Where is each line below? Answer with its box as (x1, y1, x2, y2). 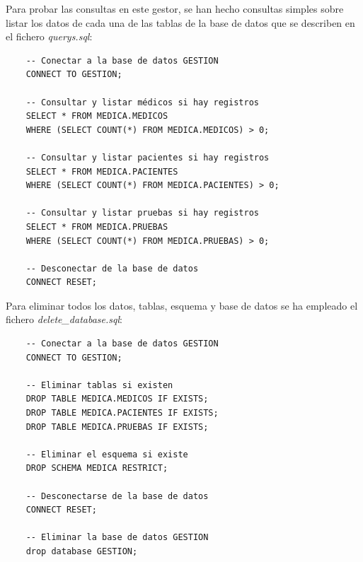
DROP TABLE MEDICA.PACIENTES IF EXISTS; (25, 408, 219, 418)
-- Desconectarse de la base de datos (25, 491, 209, 501)
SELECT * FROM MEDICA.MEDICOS (25, 111, 168, 122)
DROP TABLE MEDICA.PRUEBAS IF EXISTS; (25, 421, 209, 432)
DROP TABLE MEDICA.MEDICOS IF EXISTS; (25, 394, 209, 404)
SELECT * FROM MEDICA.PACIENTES (25, 166, 178, 177)
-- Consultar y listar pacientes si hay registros (25, 152, 270, 163)
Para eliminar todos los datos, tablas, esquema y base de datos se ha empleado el (6, 298, 358, 312)
